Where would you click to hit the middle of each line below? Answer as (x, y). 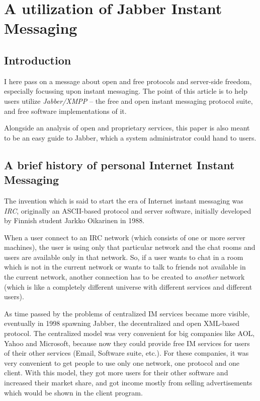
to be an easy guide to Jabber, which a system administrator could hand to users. (130, 137)
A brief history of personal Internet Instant (119, 164)
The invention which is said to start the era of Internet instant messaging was (124, 200)
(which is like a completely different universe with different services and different (128, 286)
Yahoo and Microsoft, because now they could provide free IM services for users (127, 343)
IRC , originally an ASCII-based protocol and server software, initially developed (128, 210)
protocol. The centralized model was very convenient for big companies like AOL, (129, 333)
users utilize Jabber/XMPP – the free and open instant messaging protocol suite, (128, 101)
